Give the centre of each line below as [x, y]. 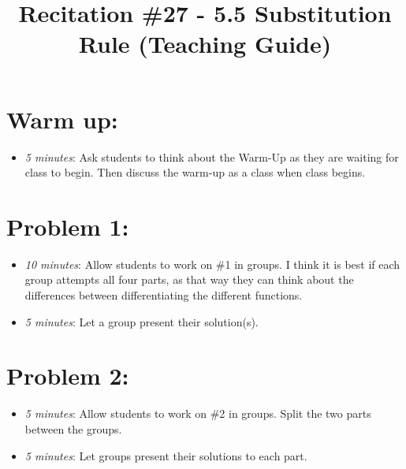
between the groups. [73, 428]
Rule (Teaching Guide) [205, 44]
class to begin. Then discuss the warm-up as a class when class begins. [195, 172]
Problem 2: [68, 376]
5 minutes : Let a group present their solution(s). [142, 321]
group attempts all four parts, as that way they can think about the [189, 279]
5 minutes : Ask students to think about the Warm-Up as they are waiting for [212, 156]
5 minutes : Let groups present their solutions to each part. [166, 455]
